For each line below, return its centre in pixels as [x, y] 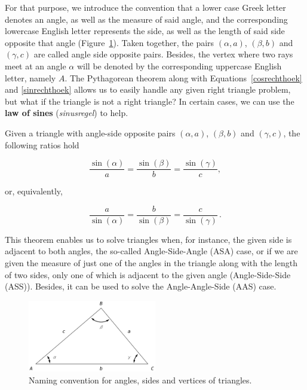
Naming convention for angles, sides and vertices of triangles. [140, 380]
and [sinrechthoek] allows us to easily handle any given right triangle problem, [148, 89]
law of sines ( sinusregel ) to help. [67, 113]
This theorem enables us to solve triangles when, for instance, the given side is [148, 239]
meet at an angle [36, 65]
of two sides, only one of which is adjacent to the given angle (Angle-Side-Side [148, 274]
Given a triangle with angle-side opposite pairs [90, 132]
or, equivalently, [34, 191]
